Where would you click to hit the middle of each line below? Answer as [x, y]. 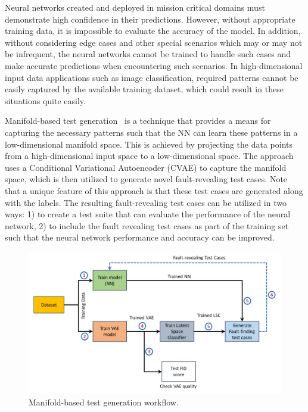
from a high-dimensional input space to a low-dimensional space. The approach [149, 156]
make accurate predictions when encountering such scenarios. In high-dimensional [154, 65]
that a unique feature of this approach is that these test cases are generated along [154, 190]
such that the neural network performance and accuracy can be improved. [140, 237]
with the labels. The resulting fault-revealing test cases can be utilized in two [146, 202]
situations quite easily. [45, 100]
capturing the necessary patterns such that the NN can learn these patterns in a [151, 132]
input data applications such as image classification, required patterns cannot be [152, 77]
